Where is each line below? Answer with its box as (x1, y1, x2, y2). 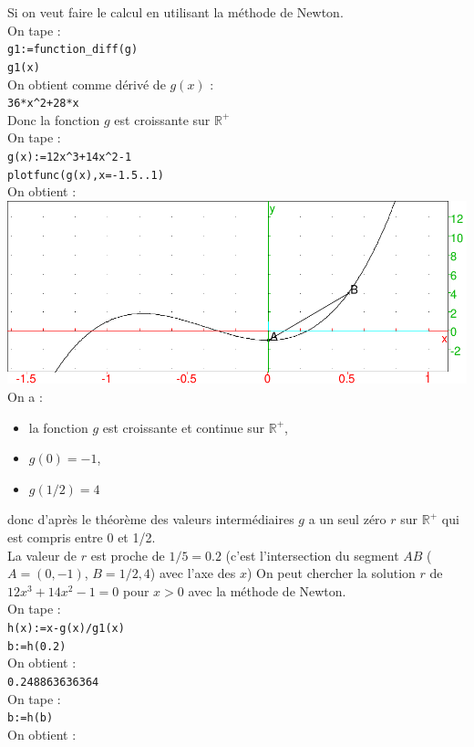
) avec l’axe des (149, 563, 236, 583)
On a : (7, 387, 43, 405)
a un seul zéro (308, 510, 386, 529)
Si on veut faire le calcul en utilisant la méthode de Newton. (7, 3, 344, 21)
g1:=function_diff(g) (7, 43, 139, 57)
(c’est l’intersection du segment (225, 545, 399, 564)
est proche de (90, 545, 165, 564)
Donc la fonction (7, 110, 100, 129)
